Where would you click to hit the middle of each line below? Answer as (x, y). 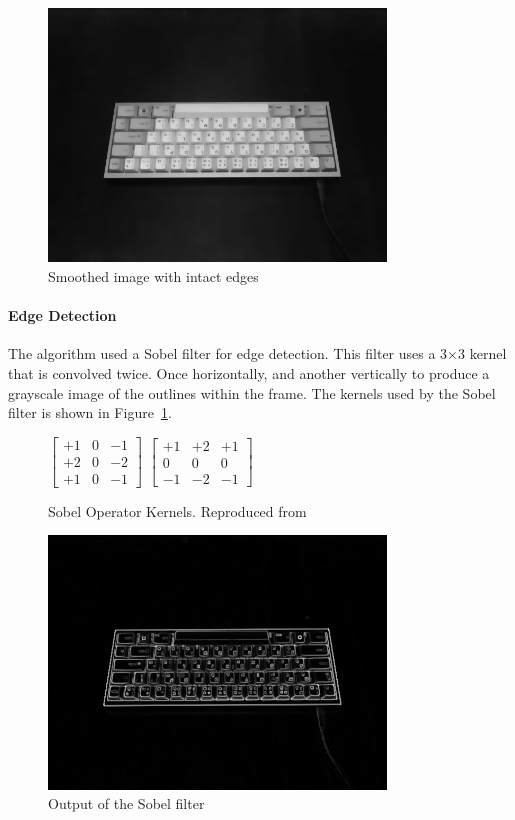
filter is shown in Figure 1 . (90, 412)
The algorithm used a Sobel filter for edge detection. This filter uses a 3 (228, 353)
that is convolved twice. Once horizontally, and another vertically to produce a (249, 372)
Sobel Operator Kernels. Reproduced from (177, 510)
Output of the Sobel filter (126, 803)
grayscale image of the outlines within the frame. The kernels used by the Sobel (252, 392)
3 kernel (482, 353)
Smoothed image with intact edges (153, 275)
